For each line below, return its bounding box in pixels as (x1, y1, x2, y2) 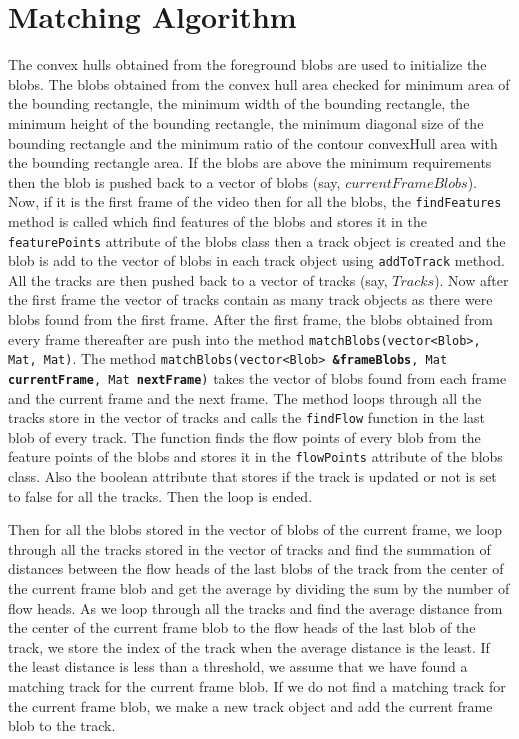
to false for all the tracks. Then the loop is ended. (8, 485, 313, 506)
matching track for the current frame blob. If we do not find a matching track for (8, 676, 506, 697)
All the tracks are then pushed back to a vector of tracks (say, (8, 269, 388, 290)
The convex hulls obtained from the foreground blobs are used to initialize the (8, 54, 487, 75)
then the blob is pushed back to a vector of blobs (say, (8, 171, 341, 192)
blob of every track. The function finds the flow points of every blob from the (8, 426, 481, 447)
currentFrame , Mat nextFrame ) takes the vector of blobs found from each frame (8, 367, 507, 388)
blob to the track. (8, 715, 116, 736)
